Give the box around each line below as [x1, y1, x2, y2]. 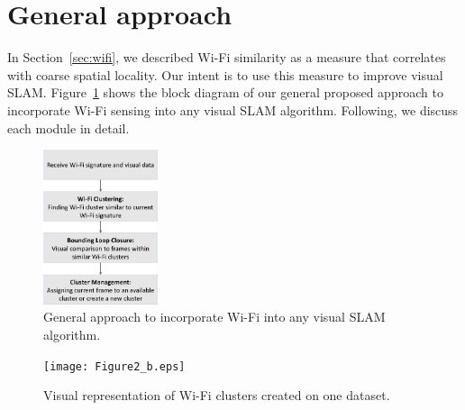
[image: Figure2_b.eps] [43, 360, 186, 373]
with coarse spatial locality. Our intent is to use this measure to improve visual [7, 65, 443, 84]
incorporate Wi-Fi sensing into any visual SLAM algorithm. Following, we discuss [7, 100, 459, 119]
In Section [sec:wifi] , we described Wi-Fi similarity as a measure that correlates [7, 48, 446, 67]
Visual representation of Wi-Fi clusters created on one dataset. [43, 386, 390, 405]
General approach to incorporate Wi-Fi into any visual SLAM [43, 307, 386, 326]
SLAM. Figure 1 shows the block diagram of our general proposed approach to [7, 83, 443, 102]
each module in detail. [7, 118, 130, 137]
